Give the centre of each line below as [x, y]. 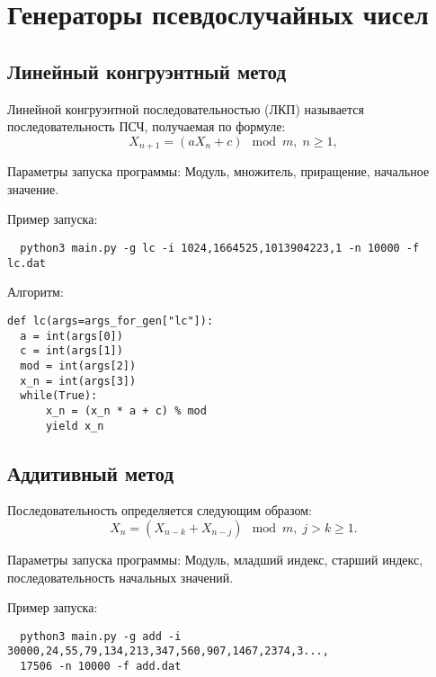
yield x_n [75, 426]
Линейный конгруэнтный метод [147, 71]
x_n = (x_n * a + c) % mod [126, 410]
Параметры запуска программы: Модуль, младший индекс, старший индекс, [215, 559]
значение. [33, 188]
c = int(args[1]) [71, 351]
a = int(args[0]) [71, 336]
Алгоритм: [36, 292]
